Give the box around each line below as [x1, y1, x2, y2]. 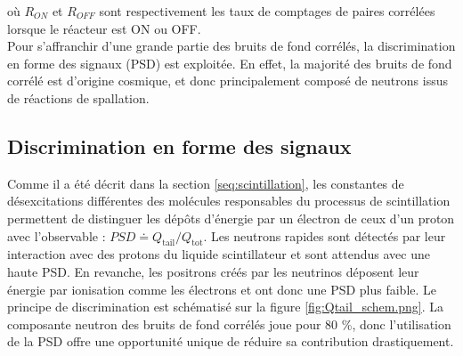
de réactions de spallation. [7, 88, 150, 107]
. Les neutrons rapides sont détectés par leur [203, 226, 446, 245]
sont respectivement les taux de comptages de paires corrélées [99, 2, 435, 20]
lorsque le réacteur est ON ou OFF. [7, 19, 201, 37]
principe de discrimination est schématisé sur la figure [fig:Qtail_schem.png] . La [7, 297, 444, 316]
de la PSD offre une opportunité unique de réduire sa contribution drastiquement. [7, 332, 454, 351]
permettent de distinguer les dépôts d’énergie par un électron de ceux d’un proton [7, 208, 455, 227]
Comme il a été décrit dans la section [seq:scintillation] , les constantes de [7, 174, 404, 192]
